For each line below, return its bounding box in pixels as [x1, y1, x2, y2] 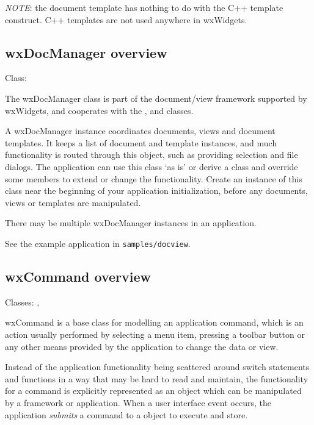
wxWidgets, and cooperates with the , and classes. [5, 104, 194, 116]
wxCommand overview [5, 266, 152, 285]
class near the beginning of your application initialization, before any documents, [5, 184, 308, 197]
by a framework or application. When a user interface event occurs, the [5, 396, 271, 409]
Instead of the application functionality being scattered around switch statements [5, 360, 310, 373]
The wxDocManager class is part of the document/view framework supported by [5, 91, 307, 104]
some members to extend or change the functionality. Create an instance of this [5, 172, 302, 185]
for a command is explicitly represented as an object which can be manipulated [5, 384, 302, 397]
